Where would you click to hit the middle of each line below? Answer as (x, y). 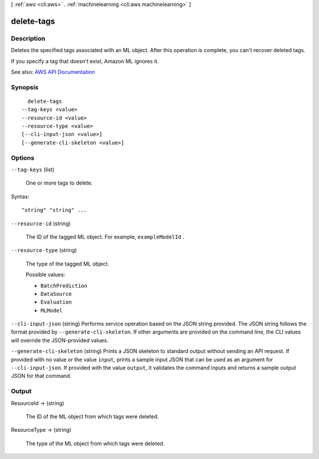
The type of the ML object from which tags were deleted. (95, 443)
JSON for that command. (41, 376)
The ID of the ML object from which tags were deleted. (92, 416)
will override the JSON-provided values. (60, 340)
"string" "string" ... (54, 210)
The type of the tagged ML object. (67, 264)
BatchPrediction (64, 286)
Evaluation (56, 302)
